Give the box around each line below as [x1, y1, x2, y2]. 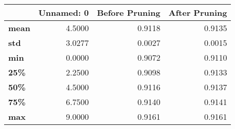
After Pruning [168, 7, 227, 18]
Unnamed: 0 [38, 7, 89, 18]
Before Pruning [96, 7, 161, 18]
